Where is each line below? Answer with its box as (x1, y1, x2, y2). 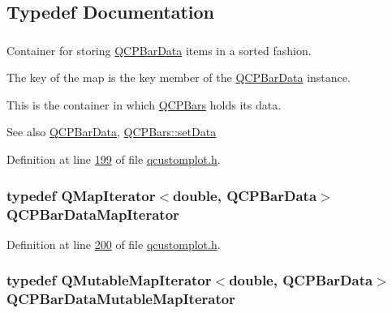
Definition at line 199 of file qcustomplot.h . (6, 151, 221, 168)
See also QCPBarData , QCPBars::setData (6, 123, 217, 140)
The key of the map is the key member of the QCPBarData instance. (6, 69, 351, 86)
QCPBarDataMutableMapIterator (6, 289, 235, 309)
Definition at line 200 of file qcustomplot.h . (6, 235, 221, 252)
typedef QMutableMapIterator (6, 270, 212, 290)
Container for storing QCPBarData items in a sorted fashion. (6, 41, 312, 58)
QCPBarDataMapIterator (6, 204, 179, 224)
